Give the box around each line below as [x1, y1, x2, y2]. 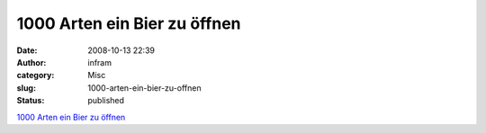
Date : [16, 45, 38, 56]
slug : [16, 82, 36, 93]
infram [87, 57, 112, 67]
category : [16, 70, 55, 81]
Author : [16, 57, 47, 67]
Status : [16, 95, 45, 106]
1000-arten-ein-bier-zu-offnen [87, 82, 202, 93]
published [87, 95, 125, 106]
